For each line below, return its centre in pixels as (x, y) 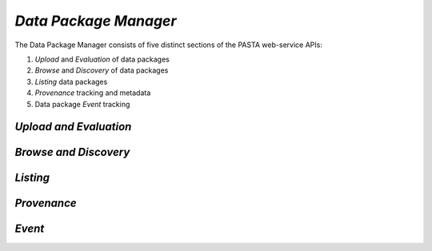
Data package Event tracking (82, 104)
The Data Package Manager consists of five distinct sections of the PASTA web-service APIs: (169, 45)
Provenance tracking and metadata (93, 93)
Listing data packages (71, 82)
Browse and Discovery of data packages (102, 70)
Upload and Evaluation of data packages (102, 59)
